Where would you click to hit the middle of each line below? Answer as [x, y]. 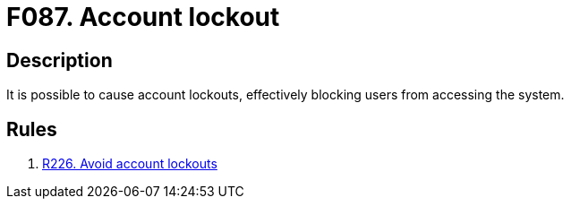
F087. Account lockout [143, 17]
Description [60, 60]
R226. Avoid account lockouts [130, 164]
